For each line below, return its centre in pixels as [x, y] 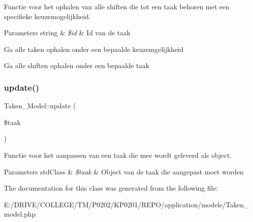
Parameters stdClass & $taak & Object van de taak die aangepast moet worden [124, 171]
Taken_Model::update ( [40, 106]
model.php [20, 214]
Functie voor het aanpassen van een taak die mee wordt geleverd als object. [118, 155]
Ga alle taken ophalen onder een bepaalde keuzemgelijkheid [94, 49]
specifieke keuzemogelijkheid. [47, 16]
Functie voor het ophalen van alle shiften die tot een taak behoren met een [117, 6]
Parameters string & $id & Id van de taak [67, 33]
